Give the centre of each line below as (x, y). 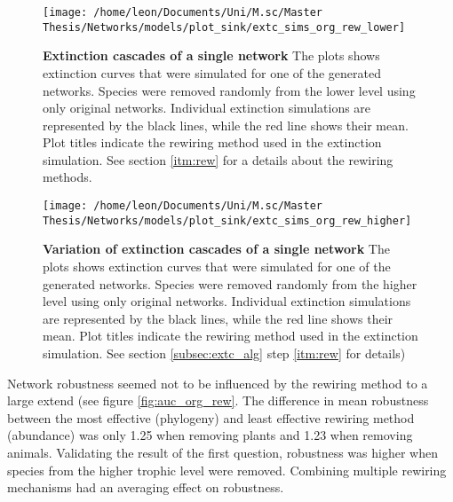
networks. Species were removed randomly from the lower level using (229, 90)
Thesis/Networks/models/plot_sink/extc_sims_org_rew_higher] (227, 220)
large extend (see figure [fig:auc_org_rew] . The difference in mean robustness (218, 400)
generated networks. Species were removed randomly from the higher (230, 283)
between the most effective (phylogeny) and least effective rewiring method (211, 417)
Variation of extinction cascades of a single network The (216, 249)
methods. (68, 177)
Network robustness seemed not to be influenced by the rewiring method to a (218, 383)
